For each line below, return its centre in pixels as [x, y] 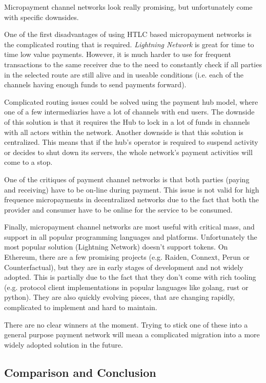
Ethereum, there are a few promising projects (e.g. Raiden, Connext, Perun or [127, 257]
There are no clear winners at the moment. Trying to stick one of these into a [126, 324]
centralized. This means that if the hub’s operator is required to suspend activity [131, 142]
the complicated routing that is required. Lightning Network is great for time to [129, 44]
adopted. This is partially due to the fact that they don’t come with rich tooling [130, 277]
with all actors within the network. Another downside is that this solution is [124, 132]
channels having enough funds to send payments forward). [95, 84]
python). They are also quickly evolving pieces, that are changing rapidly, [120, 297]
